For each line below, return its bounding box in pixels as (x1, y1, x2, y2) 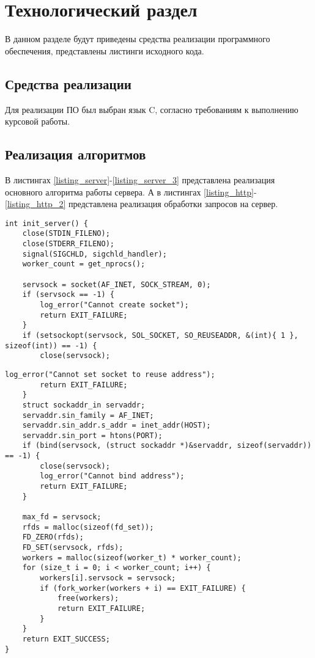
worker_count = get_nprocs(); (22, 260, 146, 269)
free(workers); (57, 594, 119, 603)
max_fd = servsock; (22, 513, 102, 522)
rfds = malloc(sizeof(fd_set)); (22, 522, 154, 532)
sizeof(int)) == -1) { (5, 341, 97, 350)
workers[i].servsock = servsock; (40, 574, 176, 582)
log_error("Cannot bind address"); (40, 472, 185, 481)
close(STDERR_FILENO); (22, 239, 114, 248)
